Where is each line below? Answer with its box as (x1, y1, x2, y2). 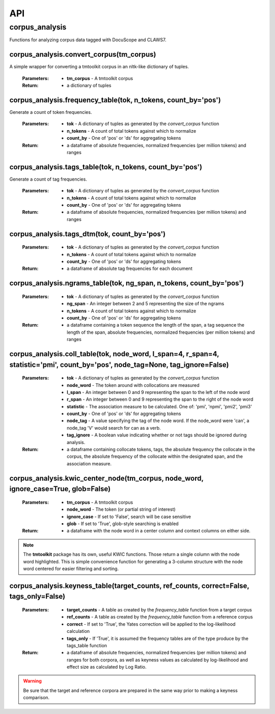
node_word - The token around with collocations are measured (67, 382, 200, 388)
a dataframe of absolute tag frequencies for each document (67, 265, 193, 272)
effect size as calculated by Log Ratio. (67, 664, 147, 670)
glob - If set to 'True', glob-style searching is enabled (67, 521, 179, 527)
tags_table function (67, 642, 107, 648)
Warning (23, 678, 42, 684)
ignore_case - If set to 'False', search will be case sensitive (67, 513, 191, 520)
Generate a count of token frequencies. (9, 109, 92, 115)
